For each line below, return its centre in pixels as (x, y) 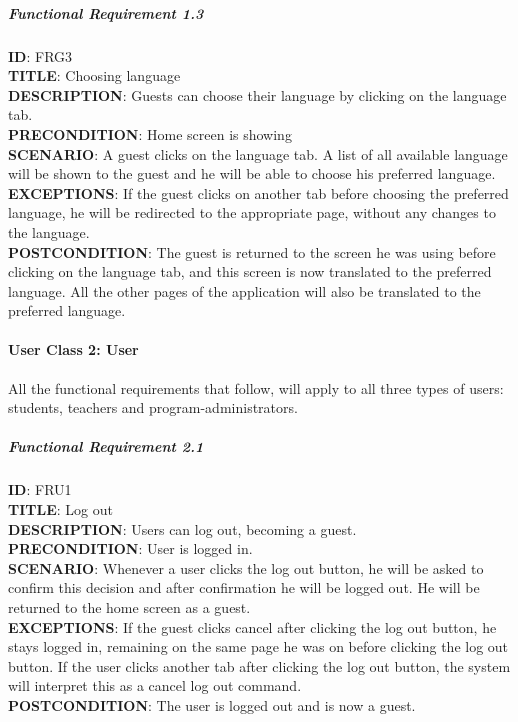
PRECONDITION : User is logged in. (130, 548)
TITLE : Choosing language (94, 75)
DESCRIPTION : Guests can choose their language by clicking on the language (257, 94)
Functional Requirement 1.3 (106, 12)
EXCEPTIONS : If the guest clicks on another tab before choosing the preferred (258, 192)
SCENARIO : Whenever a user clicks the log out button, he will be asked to (246, 567)
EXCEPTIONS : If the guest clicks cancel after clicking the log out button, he (252, 626)
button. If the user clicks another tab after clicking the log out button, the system (259, 665)
